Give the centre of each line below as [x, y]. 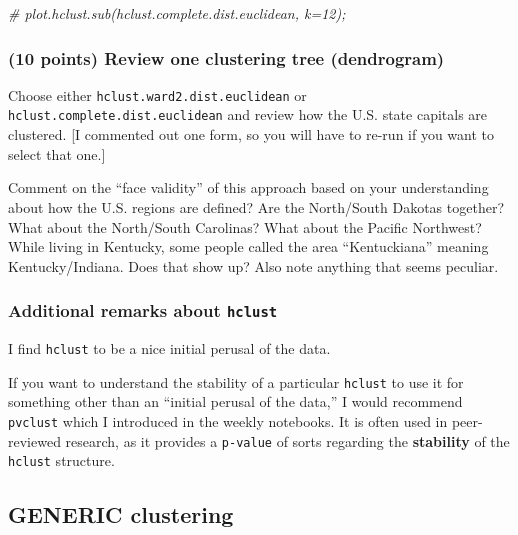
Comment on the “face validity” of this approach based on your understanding [248, 187]
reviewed [34, 440]
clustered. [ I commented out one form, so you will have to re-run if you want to [251, 134]
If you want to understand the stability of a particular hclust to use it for [236, 381]
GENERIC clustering [121, 514]
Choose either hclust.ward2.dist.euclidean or [157, 94]
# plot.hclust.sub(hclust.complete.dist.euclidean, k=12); [177, 13]
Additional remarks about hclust [143, 310]
